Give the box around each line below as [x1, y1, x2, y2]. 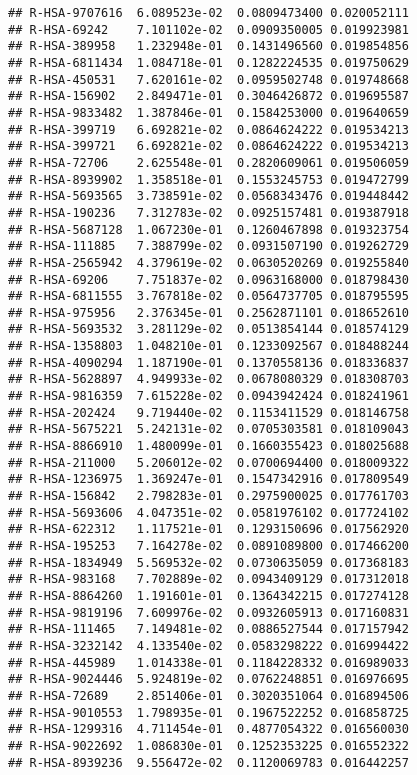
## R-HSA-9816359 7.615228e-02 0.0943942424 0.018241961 [8, 389, 409, 404]
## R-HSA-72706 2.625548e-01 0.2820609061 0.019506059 [8, 155, 409, 170]
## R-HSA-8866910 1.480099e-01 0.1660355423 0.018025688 [8, 439, 409, 454]
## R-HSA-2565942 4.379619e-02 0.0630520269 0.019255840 [8, 255, 409, 270]
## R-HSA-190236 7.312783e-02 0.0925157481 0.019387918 [8, 205, 409, 220]
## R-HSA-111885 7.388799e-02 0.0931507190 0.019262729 [8, 239, 409, 254]
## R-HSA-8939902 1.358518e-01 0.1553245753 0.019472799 [8, 172, 409, 187]
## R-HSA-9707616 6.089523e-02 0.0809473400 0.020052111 [8, 6, 409, 20]
